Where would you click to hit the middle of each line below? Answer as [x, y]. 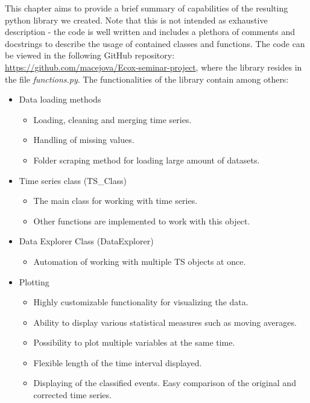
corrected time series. [72, 395]
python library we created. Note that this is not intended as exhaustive [136, 20]
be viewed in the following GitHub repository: [90, 55]
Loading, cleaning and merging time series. [112, 119]
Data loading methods [60, 99]
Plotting [34, 281]
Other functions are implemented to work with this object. [142, 221]
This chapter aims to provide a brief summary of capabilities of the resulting [147, 8]
